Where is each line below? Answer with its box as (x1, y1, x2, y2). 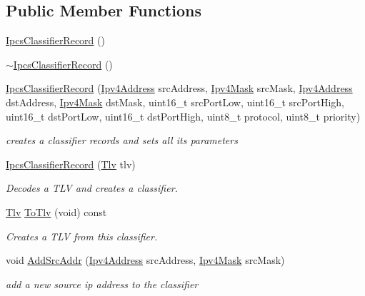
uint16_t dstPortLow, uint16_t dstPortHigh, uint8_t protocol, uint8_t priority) (6, 108, 361, 123)
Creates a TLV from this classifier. (6, 228, 158, 243)
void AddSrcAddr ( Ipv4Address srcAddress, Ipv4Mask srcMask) (6, 252, 285, 267)
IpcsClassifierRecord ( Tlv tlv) (6, 156, 136, 171)
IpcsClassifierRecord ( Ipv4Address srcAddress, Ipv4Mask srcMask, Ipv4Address (6, 81, 353, 96)
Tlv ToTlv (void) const (6, 204, 107, 219)
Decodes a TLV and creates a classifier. (6, 180, 178, 195)
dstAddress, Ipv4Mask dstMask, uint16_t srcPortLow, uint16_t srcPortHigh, (6, 94, 344, 109)
